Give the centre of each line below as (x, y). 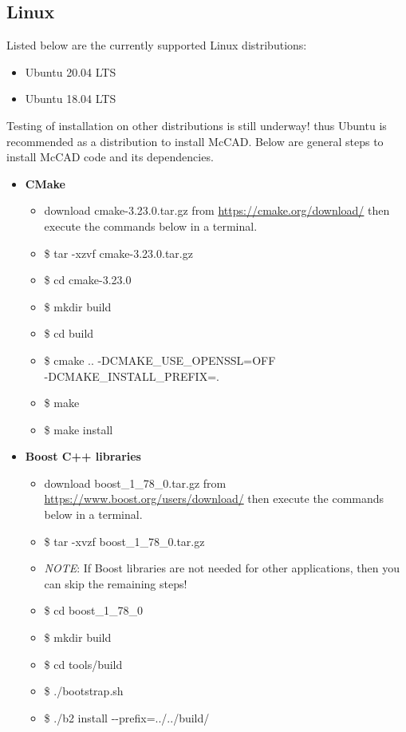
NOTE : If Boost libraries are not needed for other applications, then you (222, 568)
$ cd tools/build (83, 664)
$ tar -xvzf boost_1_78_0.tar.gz (124, 541)
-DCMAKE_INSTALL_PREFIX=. (132, 376)
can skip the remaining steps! (116, 583)
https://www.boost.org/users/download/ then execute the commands (214, 499)
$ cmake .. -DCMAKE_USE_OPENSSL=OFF (160, 360)
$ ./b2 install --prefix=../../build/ (127, 717)
